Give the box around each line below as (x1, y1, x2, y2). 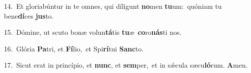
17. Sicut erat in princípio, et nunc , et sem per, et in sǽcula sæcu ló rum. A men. (4, 60, 248, 70)
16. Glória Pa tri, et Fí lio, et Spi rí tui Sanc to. (4, 43, 144, 53)
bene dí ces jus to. (4, 10, 54, 21)
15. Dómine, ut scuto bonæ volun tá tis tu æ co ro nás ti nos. (4, 27, 182, 37)
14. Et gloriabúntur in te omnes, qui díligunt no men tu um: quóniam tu (4, 1, 222, 11)
